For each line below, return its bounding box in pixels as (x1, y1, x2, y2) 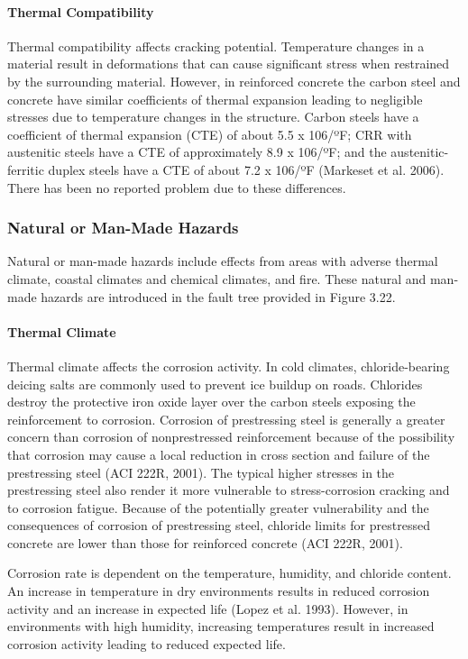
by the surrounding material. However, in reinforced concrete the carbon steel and (7, 71, 461, 90)
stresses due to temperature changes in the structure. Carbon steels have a (7, 107, 419, 126)
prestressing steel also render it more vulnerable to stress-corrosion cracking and (7, 481, 450, 499)
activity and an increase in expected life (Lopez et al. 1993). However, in (7, 599, 408, 618)
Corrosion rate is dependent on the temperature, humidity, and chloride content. (7, 563, 452, 582)
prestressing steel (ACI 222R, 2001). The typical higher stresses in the (7, 462, 395, 481)
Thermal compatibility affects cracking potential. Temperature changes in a (7, 36, 425, 55)
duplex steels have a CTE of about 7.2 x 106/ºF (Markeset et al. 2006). (48, 160, 445, 178)
